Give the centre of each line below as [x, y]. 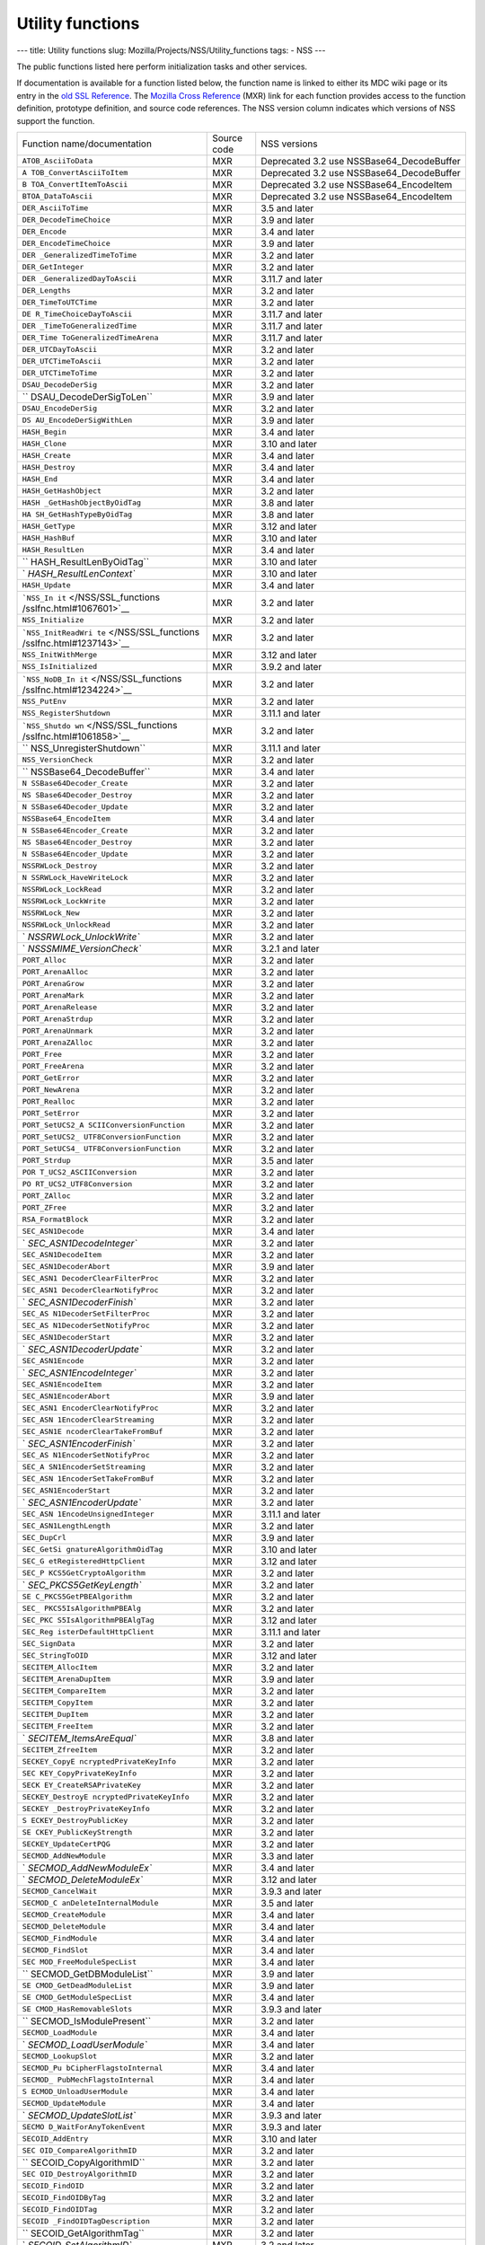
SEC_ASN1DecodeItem [62, 1255]
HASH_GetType [48, 527]
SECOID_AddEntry [55, 2139]
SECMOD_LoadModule [60, 2033]
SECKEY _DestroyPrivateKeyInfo [86, 1809]
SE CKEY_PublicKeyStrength [77, 1832]
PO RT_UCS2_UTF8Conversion [77, 1184]
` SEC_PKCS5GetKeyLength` [82, 1585]
